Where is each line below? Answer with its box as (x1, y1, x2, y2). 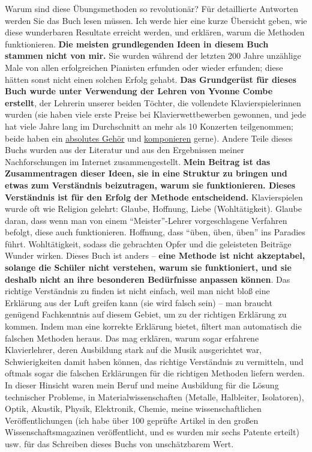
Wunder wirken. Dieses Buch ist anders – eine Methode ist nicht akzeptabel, (5, 249, 305, 262)
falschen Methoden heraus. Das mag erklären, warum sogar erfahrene (5, 331, 259, 344)
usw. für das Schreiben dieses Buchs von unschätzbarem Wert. (5, 437, 234, 450)
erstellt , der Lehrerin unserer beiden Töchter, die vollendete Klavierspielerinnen (5, 96, 301, 109)
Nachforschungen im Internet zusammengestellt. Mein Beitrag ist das (5, 155, 271, 167)
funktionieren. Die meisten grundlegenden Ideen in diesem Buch (5, 37, 269, 50)
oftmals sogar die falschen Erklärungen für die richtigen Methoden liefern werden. (5, 367, 305, 379)
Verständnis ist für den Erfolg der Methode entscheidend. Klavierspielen (5, 190, 303, 203)
